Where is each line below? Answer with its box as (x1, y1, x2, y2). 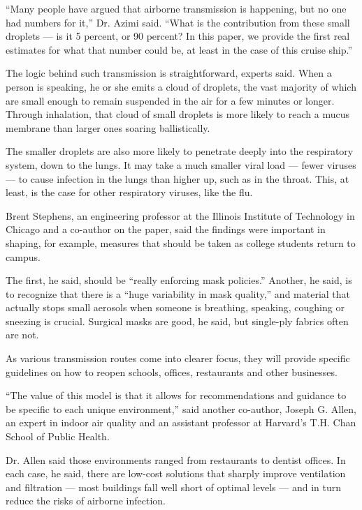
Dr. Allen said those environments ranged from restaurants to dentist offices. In (6, 452, 346, 467)
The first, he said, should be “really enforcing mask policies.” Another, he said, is (6, 273, 352, 287)
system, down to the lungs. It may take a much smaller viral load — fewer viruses (6, 157, 356, 172)
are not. (6, 327, 39, 342)
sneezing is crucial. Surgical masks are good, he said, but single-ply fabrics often (6, 313, 349, 328)
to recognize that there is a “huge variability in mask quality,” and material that (6, 286, 351, 301)
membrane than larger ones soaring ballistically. (6, 120, 210, 135)
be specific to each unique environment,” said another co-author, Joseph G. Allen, (6, 401, 356, 416)
